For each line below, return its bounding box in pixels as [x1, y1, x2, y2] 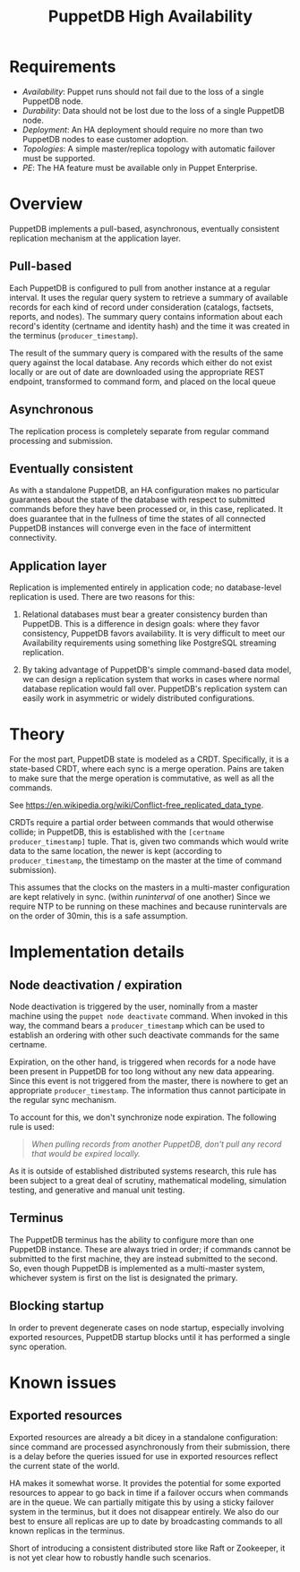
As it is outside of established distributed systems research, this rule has [9, 1166, 278, 1176]
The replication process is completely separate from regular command [9, 425, 270, 436]
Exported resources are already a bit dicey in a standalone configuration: [9, 1431, 279, 1442]
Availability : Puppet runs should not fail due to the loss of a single [21, 86, 264, 97]
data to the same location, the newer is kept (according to [9, 846, 222, 857]
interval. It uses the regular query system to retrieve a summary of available [9, 292, 288, 303]
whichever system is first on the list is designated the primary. [9, 1272, 238, 1283]
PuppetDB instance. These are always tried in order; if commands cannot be [9, 1243, 291, 1254]
